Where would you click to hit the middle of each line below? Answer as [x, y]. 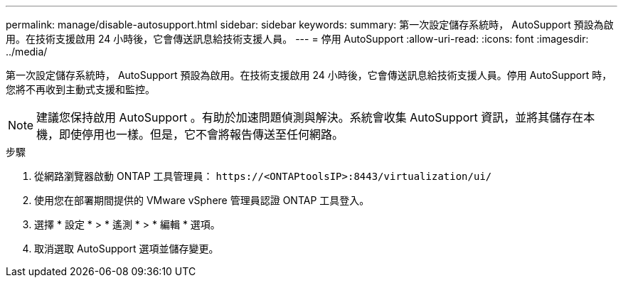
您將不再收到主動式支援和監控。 [80, 89]
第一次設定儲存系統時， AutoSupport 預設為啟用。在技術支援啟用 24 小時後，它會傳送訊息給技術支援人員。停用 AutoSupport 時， [309, 75]
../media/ [27, 52]
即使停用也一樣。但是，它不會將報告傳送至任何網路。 [202, 134]
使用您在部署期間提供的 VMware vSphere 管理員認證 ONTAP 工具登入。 [202, 200]
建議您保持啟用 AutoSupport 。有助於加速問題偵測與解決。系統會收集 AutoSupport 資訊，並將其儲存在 [310, 117]
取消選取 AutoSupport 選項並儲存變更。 [127, 249]
